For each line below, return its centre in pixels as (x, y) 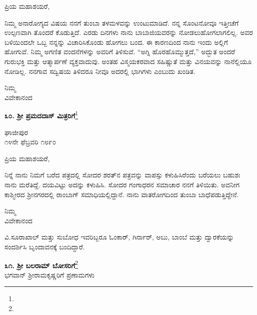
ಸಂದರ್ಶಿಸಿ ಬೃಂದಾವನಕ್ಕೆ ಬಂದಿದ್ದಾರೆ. (45, 246)
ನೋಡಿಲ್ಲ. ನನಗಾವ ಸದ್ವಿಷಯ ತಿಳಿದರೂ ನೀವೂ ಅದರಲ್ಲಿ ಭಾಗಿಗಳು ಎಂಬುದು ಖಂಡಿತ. (100, 71)
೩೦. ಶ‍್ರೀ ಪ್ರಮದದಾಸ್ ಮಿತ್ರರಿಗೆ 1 (41, 115)
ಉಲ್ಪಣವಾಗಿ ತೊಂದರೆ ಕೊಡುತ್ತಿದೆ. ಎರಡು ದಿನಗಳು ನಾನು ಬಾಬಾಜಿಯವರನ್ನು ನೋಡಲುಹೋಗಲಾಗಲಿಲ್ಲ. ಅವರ (129, 32)
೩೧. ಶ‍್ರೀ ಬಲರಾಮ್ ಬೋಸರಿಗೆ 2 (41, 264)
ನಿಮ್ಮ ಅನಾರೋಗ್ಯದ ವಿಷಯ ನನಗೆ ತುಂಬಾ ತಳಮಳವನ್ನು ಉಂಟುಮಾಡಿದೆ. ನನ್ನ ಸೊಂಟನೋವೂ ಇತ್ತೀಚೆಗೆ (122, 22)
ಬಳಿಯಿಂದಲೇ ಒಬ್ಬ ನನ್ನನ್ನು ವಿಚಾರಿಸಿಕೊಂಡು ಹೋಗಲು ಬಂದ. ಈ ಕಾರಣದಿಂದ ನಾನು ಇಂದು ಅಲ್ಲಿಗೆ (116, 42)
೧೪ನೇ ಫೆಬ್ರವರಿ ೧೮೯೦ (30, 142)
